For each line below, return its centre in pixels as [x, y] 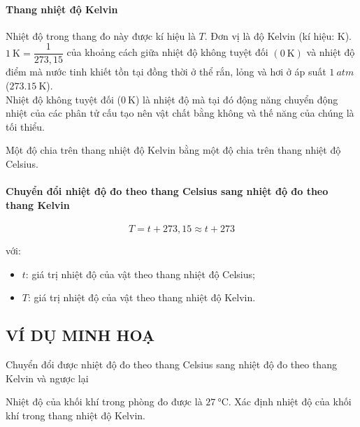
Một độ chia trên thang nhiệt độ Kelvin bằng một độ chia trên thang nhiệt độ [173, 150]
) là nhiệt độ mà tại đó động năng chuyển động [237, 99]
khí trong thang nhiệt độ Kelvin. [75, 415]
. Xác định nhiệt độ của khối [290, 401]
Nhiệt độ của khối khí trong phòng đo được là [104, 401]
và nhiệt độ [331, 52]
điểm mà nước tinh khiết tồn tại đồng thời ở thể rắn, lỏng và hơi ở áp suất [166, 72]
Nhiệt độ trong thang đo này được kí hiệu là [101, 35]
